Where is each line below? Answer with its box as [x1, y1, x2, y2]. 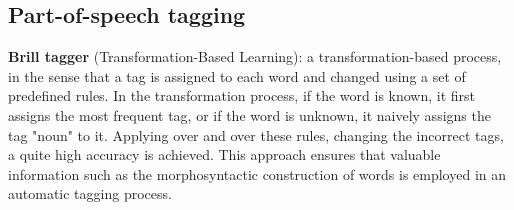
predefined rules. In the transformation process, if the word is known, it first [8, 85, 476, 106]
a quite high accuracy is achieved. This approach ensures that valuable [8, 144, 441, 165]
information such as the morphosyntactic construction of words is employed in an [8, 163, 507, 184]
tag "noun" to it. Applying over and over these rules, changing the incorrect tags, [8, 124, 504, 145]
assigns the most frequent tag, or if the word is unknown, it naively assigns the [8, 104, 491, 125]
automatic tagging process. [8, 183, 172, 204]
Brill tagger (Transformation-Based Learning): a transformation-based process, [8, 46, 502, 67]
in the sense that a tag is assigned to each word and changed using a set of [8, 65, 466, 86]
